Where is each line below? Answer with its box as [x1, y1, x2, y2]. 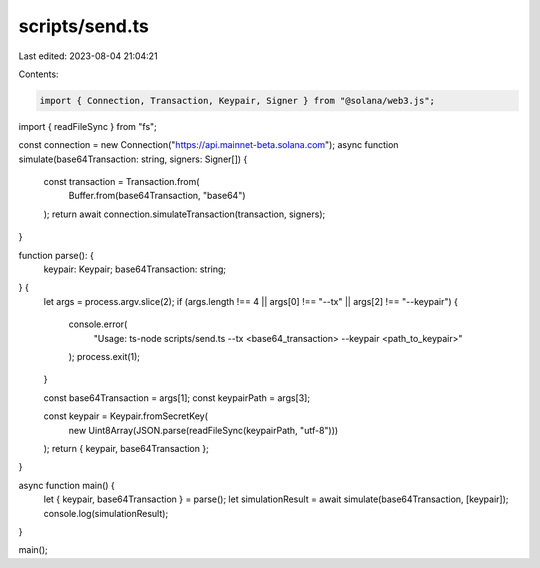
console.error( [68, 318, 128, 330]
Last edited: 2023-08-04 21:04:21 [18, 50, 159, 62]
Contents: [18, 68, 59, 80]
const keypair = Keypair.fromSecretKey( [43, 410, 209, 422]
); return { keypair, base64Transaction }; [43, 442, 209, 454]
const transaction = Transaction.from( [43, 176, 200, 188]
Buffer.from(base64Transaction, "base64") [68, 190, 246, 202]
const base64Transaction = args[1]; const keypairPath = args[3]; [43, 391, 310, 404]
